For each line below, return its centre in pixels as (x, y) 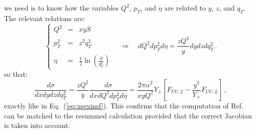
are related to (185, 8)
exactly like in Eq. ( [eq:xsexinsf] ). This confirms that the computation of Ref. (124, 105)
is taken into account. (37, 125)
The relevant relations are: (45, 18)
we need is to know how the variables (61, 8)
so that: (16, 74)
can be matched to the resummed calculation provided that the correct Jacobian (128, 115)
